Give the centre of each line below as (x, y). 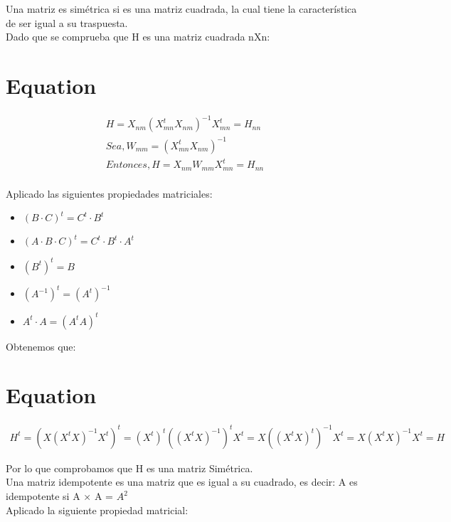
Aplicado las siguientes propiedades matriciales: (109, 193)
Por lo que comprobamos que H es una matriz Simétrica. (129, 468)
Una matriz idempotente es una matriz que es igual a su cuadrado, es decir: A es (182, 482)
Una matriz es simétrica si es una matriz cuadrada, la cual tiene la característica (181, 9)
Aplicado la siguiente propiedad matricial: (97, 510)
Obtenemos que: (41, 346)
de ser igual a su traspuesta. (67, 22)
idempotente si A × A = (59, 496)
